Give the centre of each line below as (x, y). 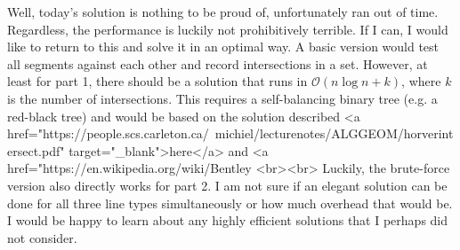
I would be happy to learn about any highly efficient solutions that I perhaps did (228, 220)
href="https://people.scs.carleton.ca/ (108, 133)
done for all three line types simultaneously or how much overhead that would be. (230, 203)
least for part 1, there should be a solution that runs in (157, 81)
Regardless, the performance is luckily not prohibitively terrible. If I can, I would (228, 29)
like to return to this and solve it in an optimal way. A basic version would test (223, 47)
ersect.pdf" (36, 150)
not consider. (42, 237)
